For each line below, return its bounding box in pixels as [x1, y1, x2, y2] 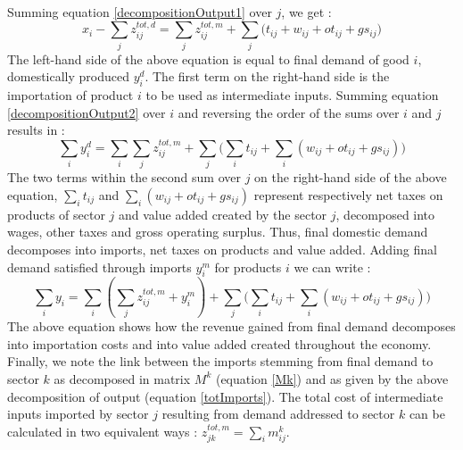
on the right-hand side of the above [254, 168, 447, 187]
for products [214, 257, 282, 276]
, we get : [281, 3, 332, 21]
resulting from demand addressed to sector [161, 404, 395, 423]
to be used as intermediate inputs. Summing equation [145, 86, 439, 104]
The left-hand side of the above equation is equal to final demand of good [7, 49, 409, 68]
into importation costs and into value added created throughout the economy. [7, 334, 432, 353]
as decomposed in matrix [54, 369, 191, 387]
